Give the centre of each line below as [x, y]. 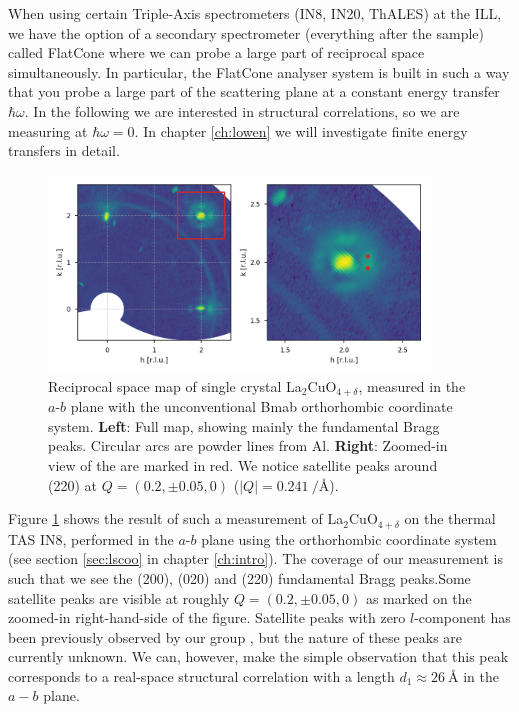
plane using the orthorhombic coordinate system [349, 538]
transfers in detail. [64, 150]
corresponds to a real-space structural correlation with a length [201, 675]
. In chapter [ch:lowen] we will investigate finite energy [301, 130]
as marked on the [418, 597]
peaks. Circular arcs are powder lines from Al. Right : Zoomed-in [248, 445]
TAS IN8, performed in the [91, 538]
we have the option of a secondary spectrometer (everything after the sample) [246, 32]
